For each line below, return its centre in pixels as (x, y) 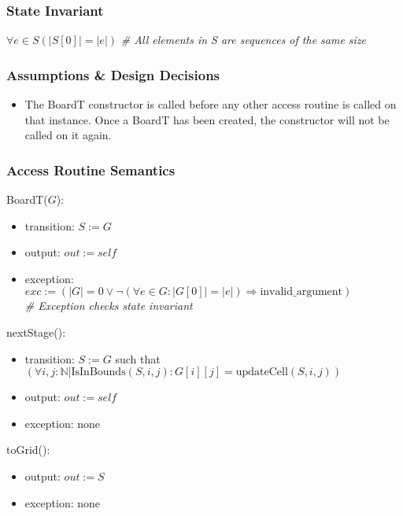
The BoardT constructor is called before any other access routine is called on (211, 104)
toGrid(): (28, 450)
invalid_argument (301, 292)
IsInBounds (98, 372)
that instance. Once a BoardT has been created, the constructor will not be (207, 119)
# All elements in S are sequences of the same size (244, 40)
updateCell (262, 372)
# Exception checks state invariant (109, 306)
